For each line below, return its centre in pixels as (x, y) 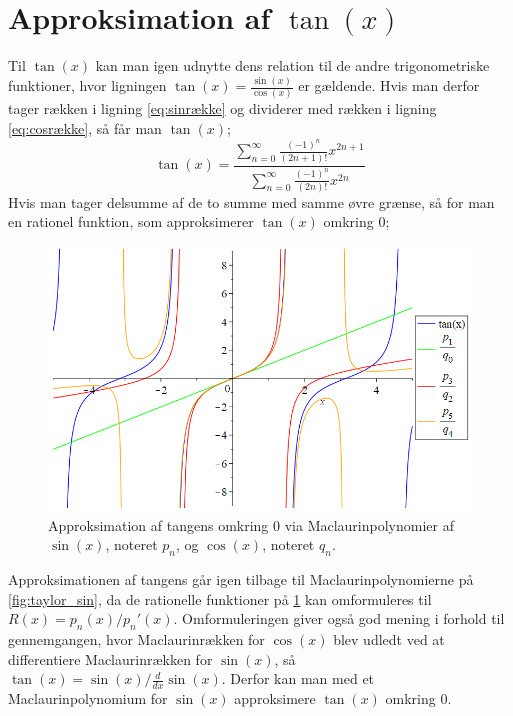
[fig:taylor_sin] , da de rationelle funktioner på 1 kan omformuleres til (220, 598)
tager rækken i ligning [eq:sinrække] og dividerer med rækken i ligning (222, 108)
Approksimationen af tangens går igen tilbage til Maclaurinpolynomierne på (241, 579)
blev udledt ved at (389, 639)
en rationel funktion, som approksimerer (131, 221)
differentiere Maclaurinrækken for (110, 658)
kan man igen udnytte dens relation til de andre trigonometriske (292, 65)
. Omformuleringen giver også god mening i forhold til (339, 618)
